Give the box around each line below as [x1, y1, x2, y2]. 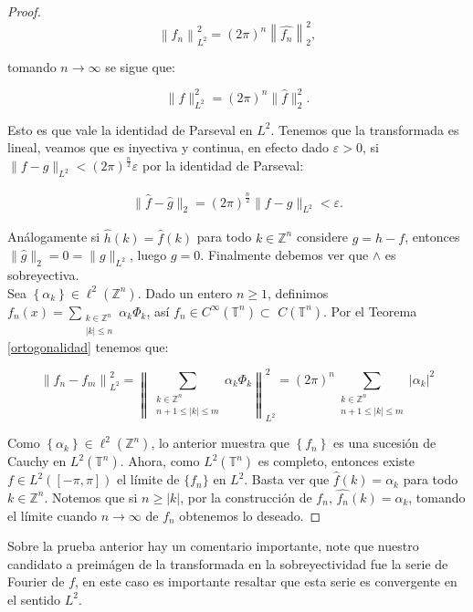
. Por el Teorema [323, 301, 417, 320]
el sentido [7, 589, 61, 608]
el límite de [117, 470, 180, 489]
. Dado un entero [137, 283, 233, 302]
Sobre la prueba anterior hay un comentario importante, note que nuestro [7, 536, 419, 555]
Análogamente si [7, 227, 100, 246]
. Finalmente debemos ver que [200, 245, 369, 265]
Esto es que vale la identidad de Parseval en [7, 119, 253, 139]
